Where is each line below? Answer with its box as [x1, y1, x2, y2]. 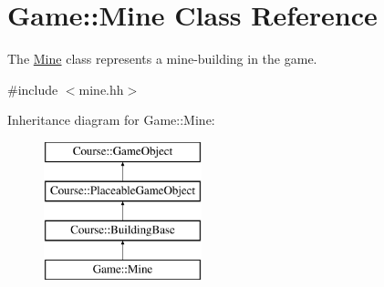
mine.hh [78, 79, 124, 98]
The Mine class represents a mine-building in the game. [7, 49, 317, 68]
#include [7, 79, 58, 98]
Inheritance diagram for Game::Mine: [7, 110, 215, 129]
